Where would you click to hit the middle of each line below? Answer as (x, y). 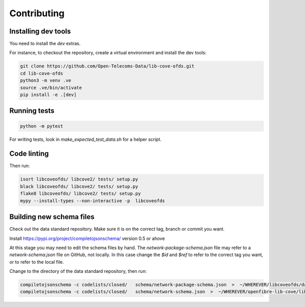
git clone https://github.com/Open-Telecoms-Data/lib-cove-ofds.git (107, 66)
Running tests (32, 111)
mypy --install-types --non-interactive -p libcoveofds (93, 201)
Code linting (29, 154)
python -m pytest (42, 126)
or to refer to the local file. (37, 262)
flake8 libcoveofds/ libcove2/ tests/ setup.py (80, 194)
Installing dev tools (40, 31)
